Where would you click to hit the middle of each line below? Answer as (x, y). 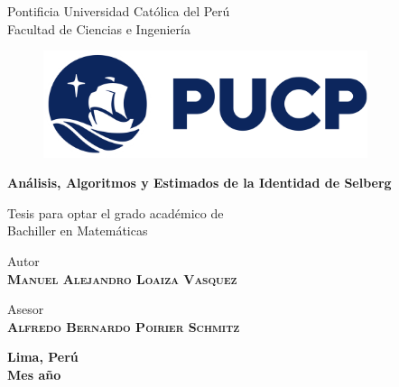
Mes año (34, 375)
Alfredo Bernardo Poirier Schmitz (124, 326)
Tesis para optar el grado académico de (116, 212)
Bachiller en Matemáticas (78, 230)
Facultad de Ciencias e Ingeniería (99, 28)
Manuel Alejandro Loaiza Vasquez (122, 278)
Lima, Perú (43, 357)
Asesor (26, 309)
